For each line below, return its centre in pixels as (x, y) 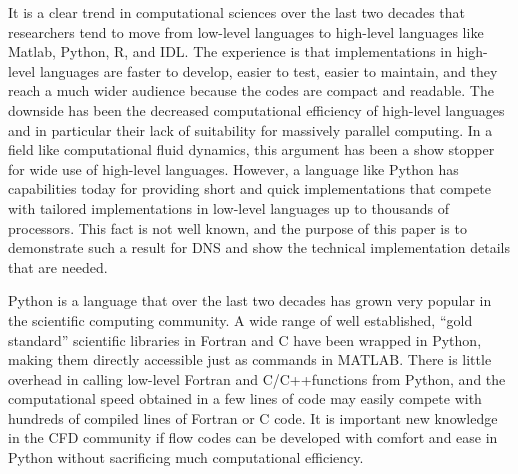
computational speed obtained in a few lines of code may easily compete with (245, 398)
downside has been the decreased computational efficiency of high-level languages (256, 109)
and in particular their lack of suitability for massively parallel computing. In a (250, 129)
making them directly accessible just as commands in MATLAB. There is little (250, 359)
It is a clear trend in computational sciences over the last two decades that (236, 12)
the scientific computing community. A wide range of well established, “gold (240, 319)
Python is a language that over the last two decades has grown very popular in (250, 300)
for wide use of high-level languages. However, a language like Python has (233, 168)
